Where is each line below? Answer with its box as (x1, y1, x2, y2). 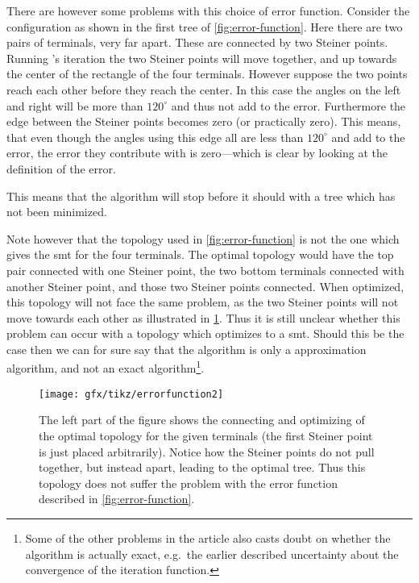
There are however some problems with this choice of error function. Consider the (6, 2, 410, 19)
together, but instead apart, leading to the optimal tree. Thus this (39, 459, 366, 476)
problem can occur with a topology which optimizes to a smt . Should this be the (6, 325, 404, 342)
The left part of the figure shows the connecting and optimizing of (39, 411, 365, 428)
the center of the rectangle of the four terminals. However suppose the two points (6, 65, 408, 82)
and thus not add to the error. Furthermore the (171, 97, 406, 114)
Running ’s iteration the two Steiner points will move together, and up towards (6, 49, 397, 66)
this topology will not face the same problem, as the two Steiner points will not (6, 294, 399, 310)
